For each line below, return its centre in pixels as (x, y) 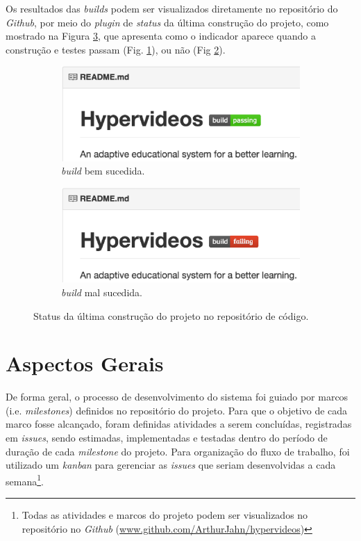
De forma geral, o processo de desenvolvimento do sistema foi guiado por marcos (177, 397)
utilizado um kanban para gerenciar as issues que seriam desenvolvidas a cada (171, 465)
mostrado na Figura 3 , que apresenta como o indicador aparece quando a (161, 36)
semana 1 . (25, 480)
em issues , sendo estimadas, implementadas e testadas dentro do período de (167, 438)
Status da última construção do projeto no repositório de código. (171, 315)
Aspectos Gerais (85, 363)
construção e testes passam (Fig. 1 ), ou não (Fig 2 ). (116, 49)
